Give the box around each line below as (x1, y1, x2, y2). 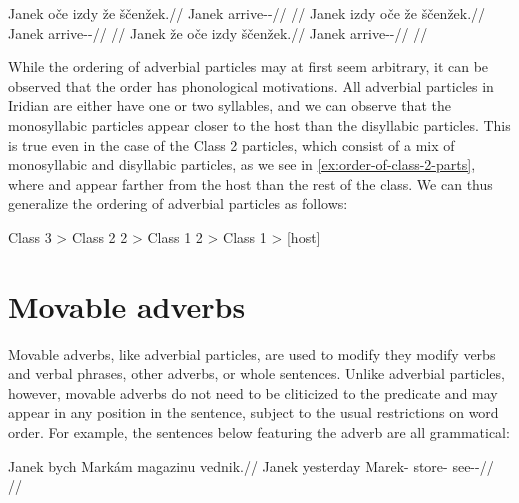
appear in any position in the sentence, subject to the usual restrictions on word (8, 402, 499, 423)
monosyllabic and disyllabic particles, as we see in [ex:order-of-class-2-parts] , (8, 154, 476, 175)
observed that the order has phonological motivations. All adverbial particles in (8, 75, 494, 96)
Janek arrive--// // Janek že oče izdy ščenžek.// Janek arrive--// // (8, 22, 428, 43)
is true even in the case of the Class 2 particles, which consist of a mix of (8, 134, 455, 155)
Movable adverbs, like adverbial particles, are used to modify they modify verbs (8, 343, 496, 364)
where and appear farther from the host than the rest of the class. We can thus (8, 173, 493, 194)
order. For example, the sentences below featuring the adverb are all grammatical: (8, 422, 510, 443)
